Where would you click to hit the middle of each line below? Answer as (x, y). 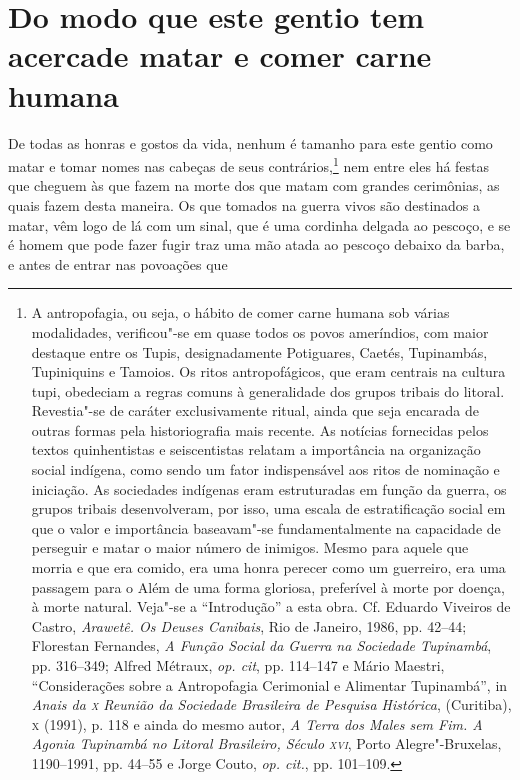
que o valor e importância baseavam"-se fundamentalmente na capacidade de (266, 527)
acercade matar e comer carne (220, 55)
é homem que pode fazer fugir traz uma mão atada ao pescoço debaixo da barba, (256, 244)
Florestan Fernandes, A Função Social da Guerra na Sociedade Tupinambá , (261, 645)
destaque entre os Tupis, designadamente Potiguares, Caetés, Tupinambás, (259, 351)
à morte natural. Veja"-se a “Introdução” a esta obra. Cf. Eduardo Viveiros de (271, 606)
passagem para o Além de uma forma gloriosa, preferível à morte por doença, (268, 586)
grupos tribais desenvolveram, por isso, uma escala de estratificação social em (268, 508)
